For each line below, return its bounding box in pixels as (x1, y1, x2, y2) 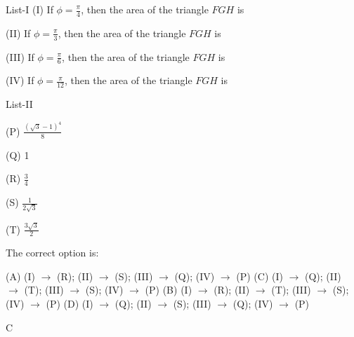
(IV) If (6, 73, 34, 88)
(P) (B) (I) (145, 282, 192, 297)
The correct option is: (6, 245, 99, 260)
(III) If (6, 49, 34, 64)
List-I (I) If (6, 2, 53, 16)
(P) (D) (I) (46, 296, 93, 311)
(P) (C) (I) (236, 268, 283, 283)
